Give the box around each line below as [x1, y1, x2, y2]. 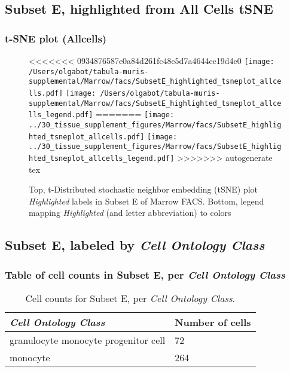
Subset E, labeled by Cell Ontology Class [5, 236, 265, 254]
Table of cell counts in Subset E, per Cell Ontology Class [5, 267, 285, 282]
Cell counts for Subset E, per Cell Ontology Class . [25, 291, 235, 305]
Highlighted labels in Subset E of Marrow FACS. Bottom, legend [29, 194, 264, 207]
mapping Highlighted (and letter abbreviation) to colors [29, 206, 231, 219]
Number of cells [175, 315, 251, 329]
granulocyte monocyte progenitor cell [10, 333, 166, 347]
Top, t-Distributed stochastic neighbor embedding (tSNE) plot [29, 183, 258, 196]
